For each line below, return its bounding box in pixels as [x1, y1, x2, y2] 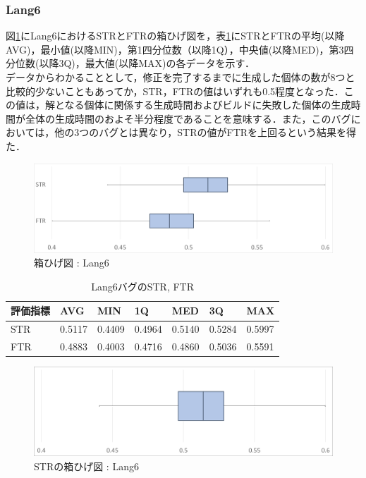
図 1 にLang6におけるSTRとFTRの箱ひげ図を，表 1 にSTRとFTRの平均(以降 [6, 28, 345, 43]
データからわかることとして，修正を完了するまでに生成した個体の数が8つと [6, 70, 355, 84]
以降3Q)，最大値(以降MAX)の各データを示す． [39, 56, 255, 71]
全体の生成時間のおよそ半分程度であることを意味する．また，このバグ [25, 111, 351, 125]
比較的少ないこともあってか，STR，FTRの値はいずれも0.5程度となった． [6, 83, 344, 98]
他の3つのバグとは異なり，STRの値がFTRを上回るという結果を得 [54, 125, 357, 140]
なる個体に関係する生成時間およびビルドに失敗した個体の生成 [64, 97, 351, 112]
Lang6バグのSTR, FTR [91, 278, 194, 293]
